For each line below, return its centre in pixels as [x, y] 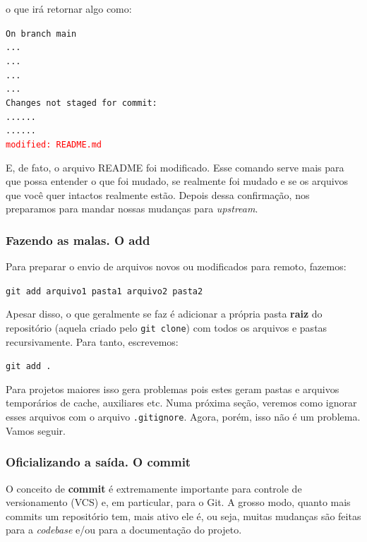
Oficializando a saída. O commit [98, 462]
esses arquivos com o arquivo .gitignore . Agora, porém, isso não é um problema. [183, 417]
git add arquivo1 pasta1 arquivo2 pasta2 [104, 291]
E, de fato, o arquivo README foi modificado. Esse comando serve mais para [175, 167]
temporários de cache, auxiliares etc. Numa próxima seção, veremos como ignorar [181, 403]
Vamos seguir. [36, 430]
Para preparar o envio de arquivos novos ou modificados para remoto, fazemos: [176, 266]
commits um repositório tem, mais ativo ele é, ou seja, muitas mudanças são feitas [183, 516]
